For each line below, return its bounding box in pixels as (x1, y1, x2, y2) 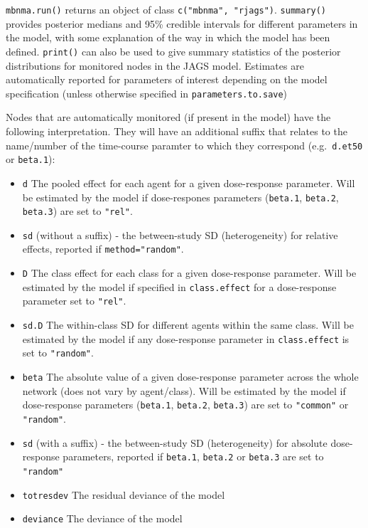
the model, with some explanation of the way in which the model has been (6, 30, 330, 45)
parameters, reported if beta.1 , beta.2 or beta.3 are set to (63, 449, 324, 464)
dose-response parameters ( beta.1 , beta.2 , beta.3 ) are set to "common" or (22, 397, 349, 412)
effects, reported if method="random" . (22, 241, 184, 256)
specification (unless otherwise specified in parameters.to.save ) (6, 85, 288, 100)
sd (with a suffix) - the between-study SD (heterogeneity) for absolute (22, 435, 328, 450)
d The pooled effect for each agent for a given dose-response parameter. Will (22, 175, 355, 190)
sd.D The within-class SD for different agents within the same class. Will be (22, 317, 354, 332)
